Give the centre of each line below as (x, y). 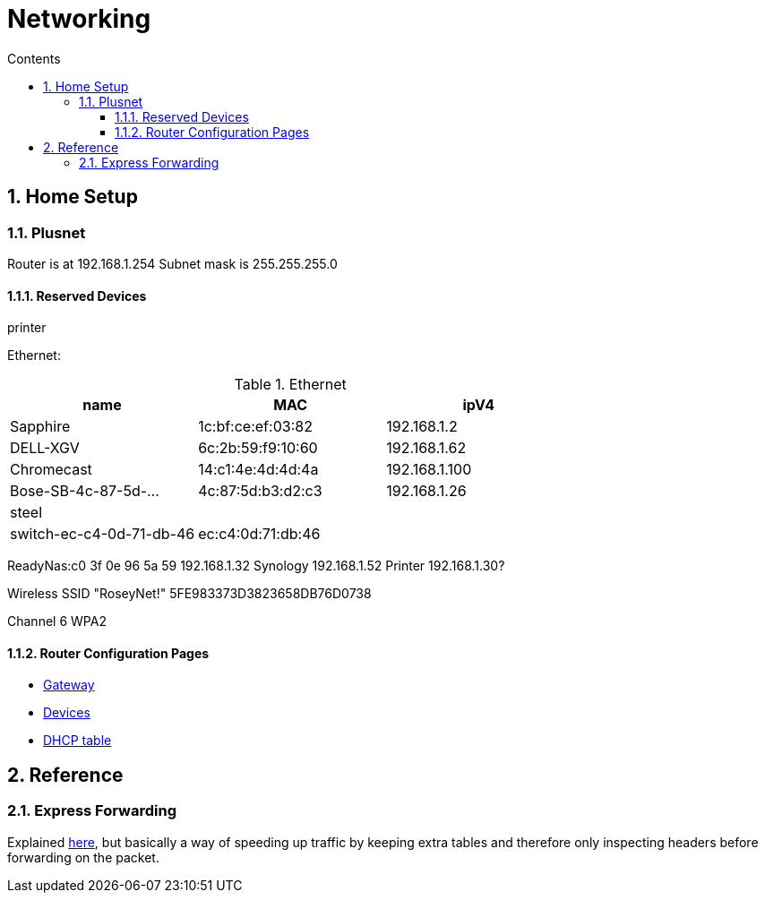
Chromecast (51, 470)
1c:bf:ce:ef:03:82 (255, 427)
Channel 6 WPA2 (57, 621)
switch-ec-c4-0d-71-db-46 (103, 534)
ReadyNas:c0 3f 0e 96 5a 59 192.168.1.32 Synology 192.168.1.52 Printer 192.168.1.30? (256, 566)
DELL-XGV (45, 448)
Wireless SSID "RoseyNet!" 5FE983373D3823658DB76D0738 (189, 594)
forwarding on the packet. (83, 857)
